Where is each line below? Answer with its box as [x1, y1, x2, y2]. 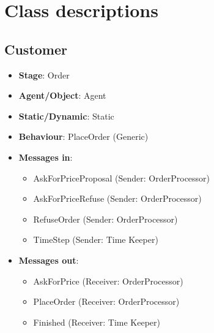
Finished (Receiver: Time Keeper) [33, 315, 161, 328]
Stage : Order [18, 68, 70, 81]
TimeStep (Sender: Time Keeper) [33, 233, 158, 246]
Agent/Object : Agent [18, 89, 106, 102]
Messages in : [18, 150, 73, 163]
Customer [4, 39, 68, 58]
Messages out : [18, 253, 79, 266]
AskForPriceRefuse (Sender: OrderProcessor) [33, 192, 202, 205]
